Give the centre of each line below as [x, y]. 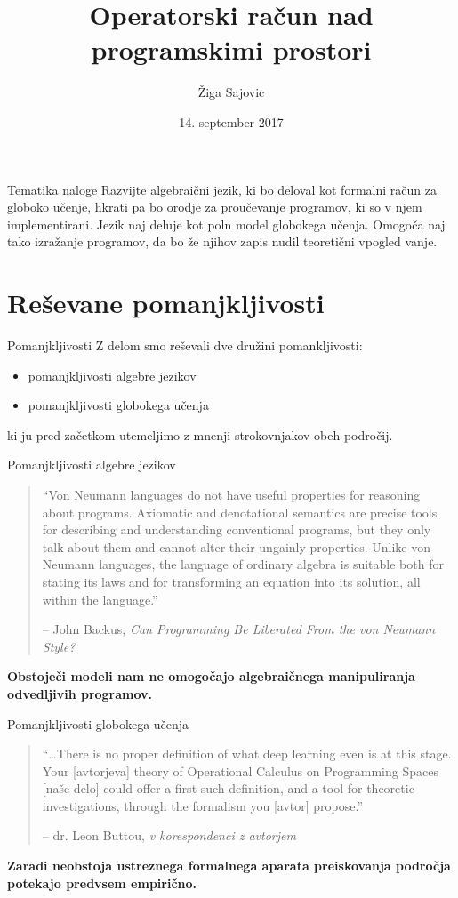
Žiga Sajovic [231, 92]
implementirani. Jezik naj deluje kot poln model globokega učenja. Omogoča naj [226, 224]
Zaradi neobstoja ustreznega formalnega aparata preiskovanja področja [229, 866]
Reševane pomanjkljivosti [166, 303]
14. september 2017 [231, 121]
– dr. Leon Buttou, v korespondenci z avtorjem [169, 835]
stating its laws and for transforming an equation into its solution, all [231, 581]
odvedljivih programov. [80, 693]
